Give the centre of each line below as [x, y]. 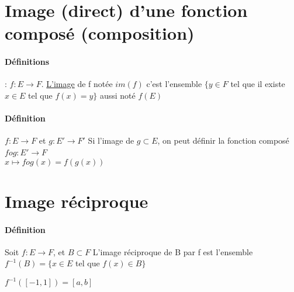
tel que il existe [258, 84]
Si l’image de [111, 140]
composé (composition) [100, 33]
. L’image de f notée [77, 84]
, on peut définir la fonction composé [223, 140]
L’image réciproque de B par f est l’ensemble [173, 251]
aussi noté [117, 95]
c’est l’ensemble [174, 84]
